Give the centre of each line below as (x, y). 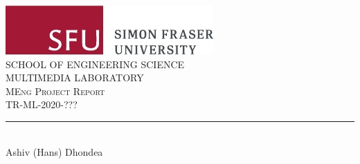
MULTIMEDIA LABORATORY (75, 78)
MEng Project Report (55, 91)
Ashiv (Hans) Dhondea (54, 151)
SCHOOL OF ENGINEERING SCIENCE (95, 64)
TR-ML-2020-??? (42, 104)
